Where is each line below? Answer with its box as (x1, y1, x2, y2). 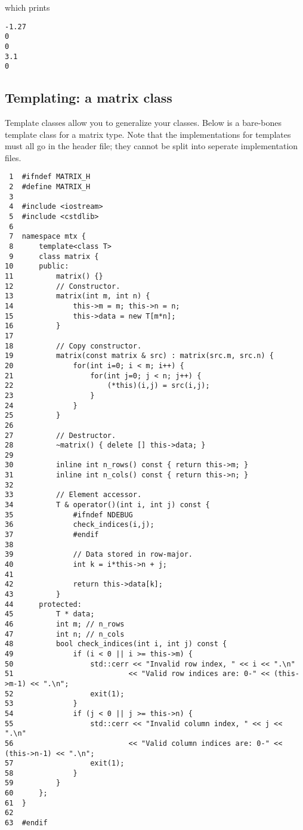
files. (5, 151, 21, 163)
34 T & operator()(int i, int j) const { (5, 501, 210, 510)
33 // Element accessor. (5, 490, 142, 499)
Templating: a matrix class (5, 88, 172, 107)
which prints (5, 1, 50, 13)
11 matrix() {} (5, 272, 103, 281)
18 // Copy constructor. (5, 341, 142, 350)
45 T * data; (5, 610, 95, 619)
